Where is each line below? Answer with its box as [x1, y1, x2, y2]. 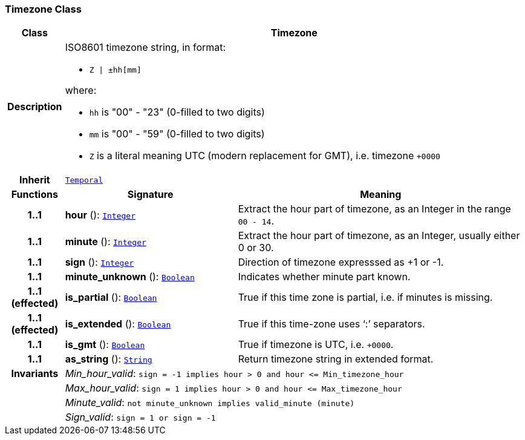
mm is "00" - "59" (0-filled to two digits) [89, 128, 265, 140]
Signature [127, 188, 174, 201]
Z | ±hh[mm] [89, 65, 142, 75]
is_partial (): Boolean [65, 291, 157, 304]
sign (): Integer [65, 256, 134, 269]
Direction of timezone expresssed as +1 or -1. [238, 256, 444, 269]
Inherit [19, 174, 50, 186]
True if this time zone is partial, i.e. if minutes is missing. [238, 291, 493, 304]
